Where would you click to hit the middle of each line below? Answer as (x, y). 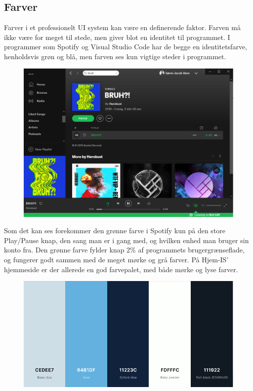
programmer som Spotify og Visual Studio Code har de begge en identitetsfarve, (126, 47)
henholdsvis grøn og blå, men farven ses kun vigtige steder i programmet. (115, 56)
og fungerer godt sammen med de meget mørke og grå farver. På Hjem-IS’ (116, 260)
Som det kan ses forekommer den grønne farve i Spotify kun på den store (115, 231)
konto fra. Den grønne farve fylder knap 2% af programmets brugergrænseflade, (124, 250)
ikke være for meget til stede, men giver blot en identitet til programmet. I (117, 37)
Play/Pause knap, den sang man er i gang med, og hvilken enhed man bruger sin (126, 240)
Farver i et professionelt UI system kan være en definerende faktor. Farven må (122, 27)
